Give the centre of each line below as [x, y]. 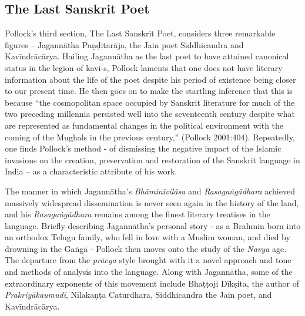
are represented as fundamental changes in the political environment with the [144, 125]
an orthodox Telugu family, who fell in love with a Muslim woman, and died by [148, 237]
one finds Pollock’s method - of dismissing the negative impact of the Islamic [143, 148]
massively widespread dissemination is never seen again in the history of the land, [152, 202]
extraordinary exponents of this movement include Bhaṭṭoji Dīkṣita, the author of [152, 283]
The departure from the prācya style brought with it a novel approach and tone [148, 260]
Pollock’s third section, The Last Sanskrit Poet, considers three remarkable [140, 33]
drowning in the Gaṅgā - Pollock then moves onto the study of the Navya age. [146, 248]
